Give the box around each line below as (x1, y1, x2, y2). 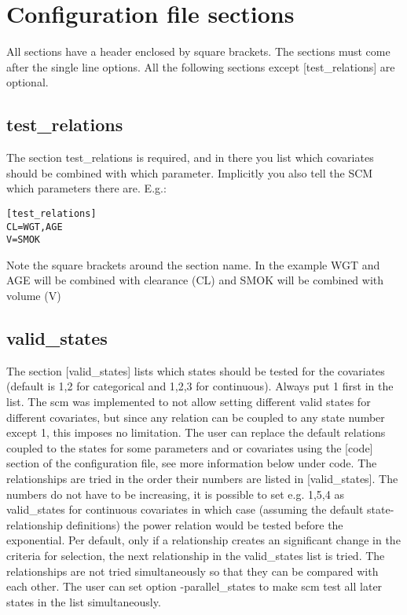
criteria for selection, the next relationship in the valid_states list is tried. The (6, 547, 385, 563)
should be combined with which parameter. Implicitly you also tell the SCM (6, 164, 373, 181)
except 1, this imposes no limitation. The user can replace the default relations (6, 424, 386, 441)
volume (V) (6, 287, 61, 304)
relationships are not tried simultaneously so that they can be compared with (6, 562, 379, 579)
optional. (6, 74, 49, 90)
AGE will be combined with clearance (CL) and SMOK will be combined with (6, 272, 384, 288)
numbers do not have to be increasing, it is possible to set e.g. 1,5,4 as (6, 485, 344, 502)
